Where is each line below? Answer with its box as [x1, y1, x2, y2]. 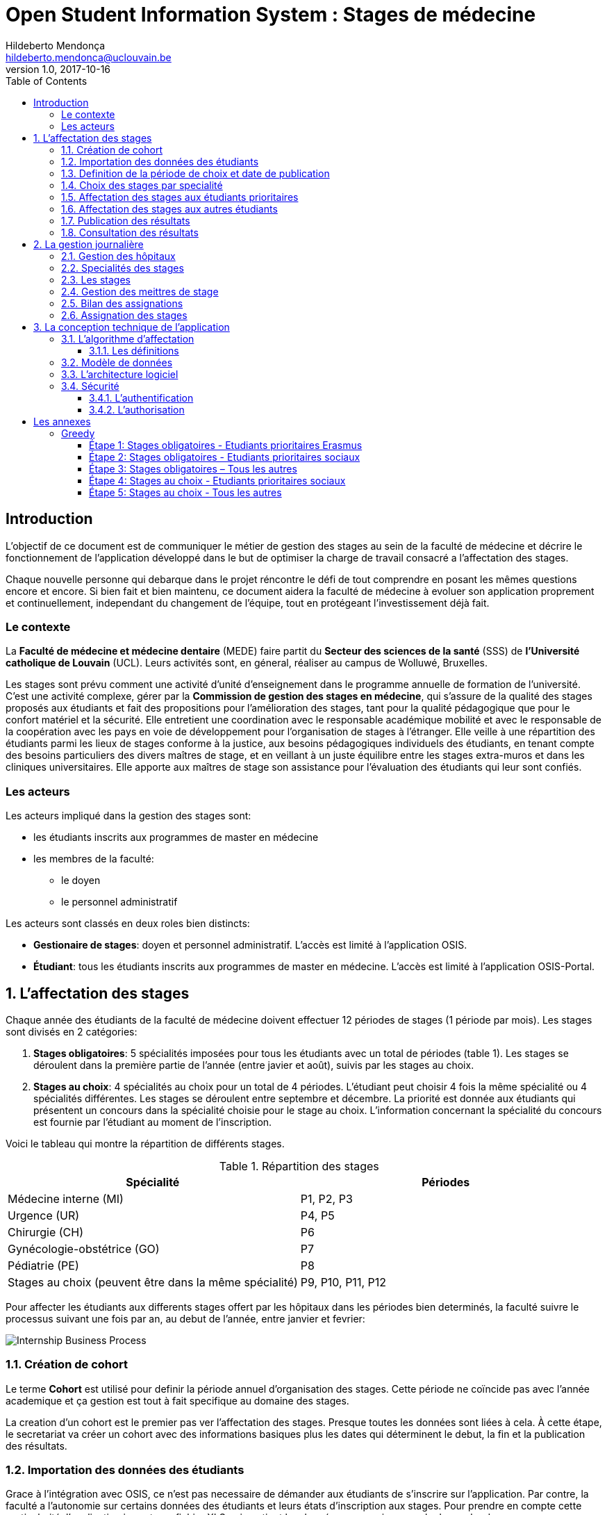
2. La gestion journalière [33, 238, 144, 250]
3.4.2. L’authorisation [89, 403, 185, 416]
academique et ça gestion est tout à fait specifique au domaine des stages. [6, 1394, 349, 1407]
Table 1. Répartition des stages [219, 1158, 379, 1173]
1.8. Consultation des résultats [61, 226, 199, 238]
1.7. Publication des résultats [61, 214, 190, 227]
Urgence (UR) [8, 1208, 80, 1222]
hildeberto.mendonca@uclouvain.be [6, 51, 172, 63]
